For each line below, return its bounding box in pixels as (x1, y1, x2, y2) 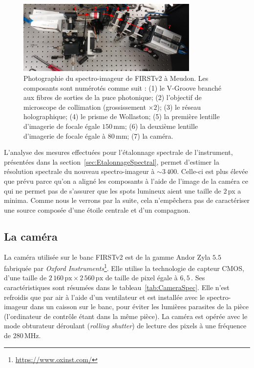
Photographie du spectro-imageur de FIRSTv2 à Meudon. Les (23, 73, 209, 83)
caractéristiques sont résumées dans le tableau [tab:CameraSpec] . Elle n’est (4, 282, 230, 292)
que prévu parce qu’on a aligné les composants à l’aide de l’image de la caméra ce (4, 175, 249, 186)
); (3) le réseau (157, 101, 201, 112)
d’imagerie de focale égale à (23, 130, 106, 141)
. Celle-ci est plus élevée (177, 166, 248, 176)
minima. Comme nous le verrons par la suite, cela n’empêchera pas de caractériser (4, 195, 250, 205)
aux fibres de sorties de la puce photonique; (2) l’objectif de (23, 92, 202, 102)
